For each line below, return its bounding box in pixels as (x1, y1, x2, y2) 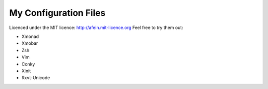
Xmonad (21, 33, 39, 39)
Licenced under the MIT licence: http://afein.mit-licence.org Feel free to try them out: (9, 25, 183, 30)
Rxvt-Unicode (21, 75, 50, 81)
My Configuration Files (9, 7, 106, 18)
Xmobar (21, 40, 38, 46)
